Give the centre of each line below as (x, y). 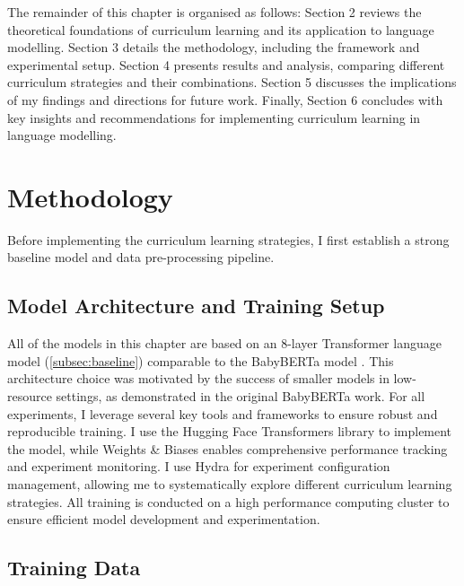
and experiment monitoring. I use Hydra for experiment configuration (199, 466)
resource (30, 396)
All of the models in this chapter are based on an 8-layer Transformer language (224, 343)
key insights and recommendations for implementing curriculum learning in (214, 117)
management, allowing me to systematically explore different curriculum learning (230, 484)
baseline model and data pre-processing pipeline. (141, 257)
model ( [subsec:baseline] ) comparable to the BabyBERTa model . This (201, 360)
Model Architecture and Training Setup (196, 306)
